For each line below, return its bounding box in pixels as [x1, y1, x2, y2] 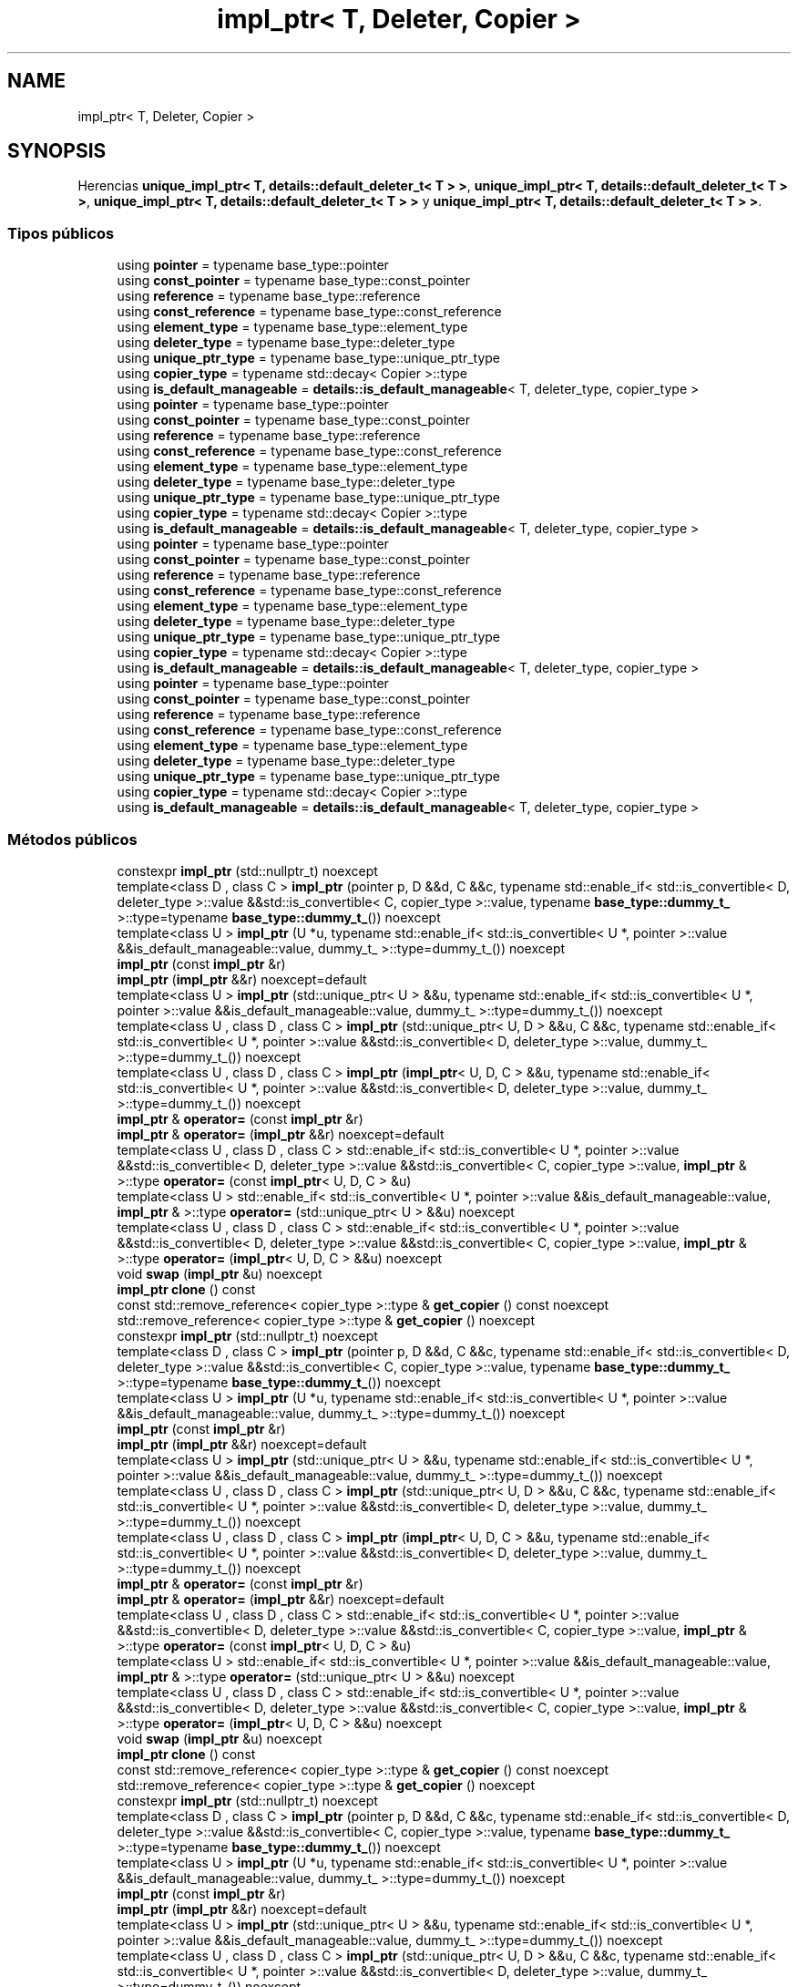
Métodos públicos [7, 829, 138, 849]
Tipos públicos [7, 223, 115, 242]
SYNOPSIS [7, 139, 107, 163]
